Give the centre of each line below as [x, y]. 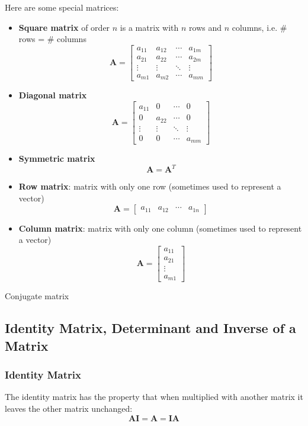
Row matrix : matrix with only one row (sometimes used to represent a [150, 186]
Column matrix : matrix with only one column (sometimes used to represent [160, 228]
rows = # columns [52, 39]
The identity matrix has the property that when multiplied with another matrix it [154, 397]
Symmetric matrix [57, 158]
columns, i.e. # [259, 27]
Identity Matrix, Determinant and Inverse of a [150, 328]
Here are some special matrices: [62, 7]
